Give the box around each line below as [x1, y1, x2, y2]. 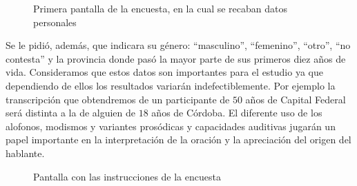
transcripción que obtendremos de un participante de [6, 92, 230, 106]
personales [33, 14, 77, 29]
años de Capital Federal [245, 92, 346, 106]
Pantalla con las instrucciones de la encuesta [33, 169, 221, 183]
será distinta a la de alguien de [6, 105, 136, 120]
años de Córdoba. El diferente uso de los [151, 105, 322, 120]
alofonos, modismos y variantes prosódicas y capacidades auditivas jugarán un [6, 118, 336, 133]
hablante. [6, 145, 45, 160]
